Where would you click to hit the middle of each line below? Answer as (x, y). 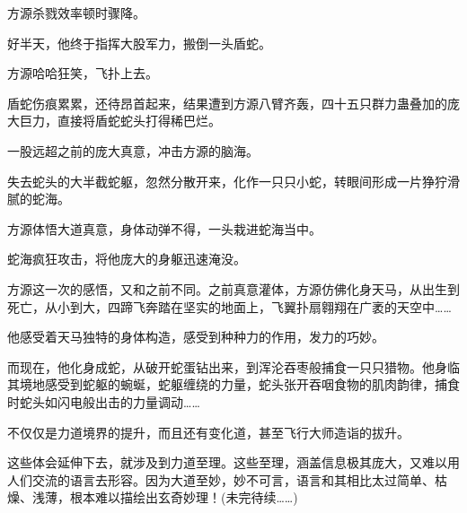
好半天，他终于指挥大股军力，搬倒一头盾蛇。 (139, 43)
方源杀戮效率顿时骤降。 (76, 13)
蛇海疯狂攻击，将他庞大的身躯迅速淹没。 (127, 259)
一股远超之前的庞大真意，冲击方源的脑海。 (133, 150)
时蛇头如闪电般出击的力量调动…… (104, 401)
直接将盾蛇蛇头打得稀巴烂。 (139, 121)
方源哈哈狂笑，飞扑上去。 (83, 73)
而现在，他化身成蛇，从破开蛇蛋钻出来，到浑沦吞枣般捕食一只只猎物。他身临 (233, 366)
